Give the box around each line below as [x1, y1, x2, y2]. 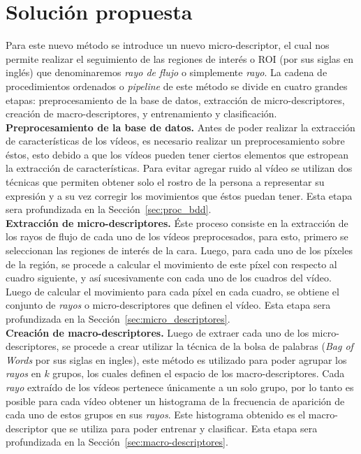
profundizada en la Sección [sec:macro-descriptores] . [6, 434, 228, 449]
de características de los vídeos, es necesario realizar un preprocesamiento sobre [6, 133, 345, 148]
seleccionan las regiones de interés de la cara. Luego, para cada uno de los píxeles [6, 243, 353, 258]
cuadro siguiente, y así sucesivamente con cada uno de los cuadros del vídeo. [6, 270, 332, 285]
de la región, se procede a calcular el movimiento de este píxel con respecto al [6, 256, 337, 271]
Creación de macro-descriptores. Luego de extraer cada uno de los [6, 325, 309, 339]
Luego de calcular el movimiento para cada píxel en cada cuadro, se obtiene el [6, 284, 339, 298]
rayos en [6, 366, 41, 381]
